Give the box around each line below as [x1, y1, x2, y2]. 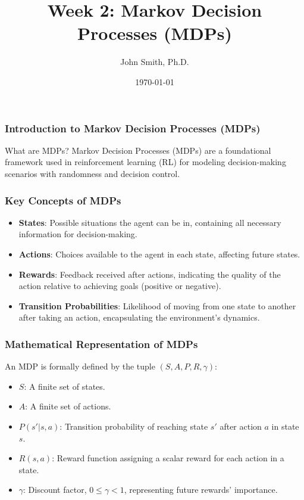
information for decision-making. [18, 228, 137, 240]
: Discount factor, [23, 483, 87, 496]
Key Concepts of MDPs [5, 192, 121, 207]
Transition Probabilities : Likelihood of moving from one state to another [18, 299, 296, 312]
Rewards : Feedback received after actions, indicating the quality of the [18, 268, 281, 280]
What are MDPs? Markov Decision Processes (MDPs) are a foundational [5, 144, 271, 156]
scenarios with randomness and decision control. [5, 167, 180, 179]
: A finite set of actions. [25, 400, 111, 412]
